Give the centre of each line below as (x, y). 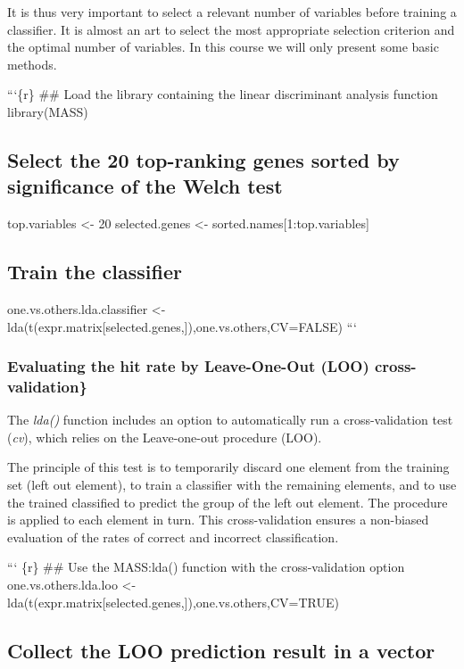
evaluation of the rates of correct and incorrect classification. (173, 537)
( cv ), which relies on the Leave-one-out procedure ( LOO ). (165, 437)
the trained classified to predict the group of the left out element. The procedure (228, 502)
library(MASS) (48, 111)
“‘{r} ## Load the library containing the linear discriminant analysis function (223, 94)
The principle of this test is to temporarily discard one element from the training (228, 467)
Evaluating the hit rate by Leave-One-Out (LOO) (188, 366)
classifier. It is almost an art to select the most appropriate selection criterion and (231, 29)
